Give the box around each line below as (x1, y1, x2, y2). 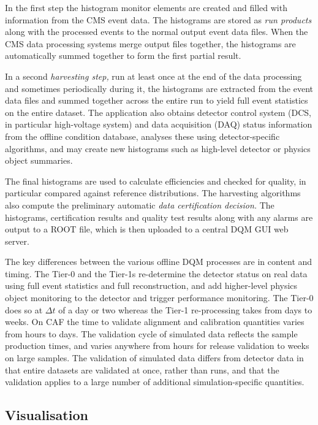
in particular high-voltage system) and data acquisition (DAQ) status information (5, 118, 312, 131)
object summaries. (5, 154, 73, 167)
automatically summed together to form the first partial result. (5, 49, 241, 62)
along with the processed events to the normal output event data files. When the (5, 25, 308, 38)
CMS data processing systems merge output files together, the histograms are (5, 37, 296, 50)
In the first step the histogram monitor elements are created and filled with (5, 1, 287, 13)
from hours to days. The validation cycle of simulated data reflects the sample (5, 327, 298, 340)
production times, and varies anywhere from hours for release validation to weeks (5, 339, 309, 352)
